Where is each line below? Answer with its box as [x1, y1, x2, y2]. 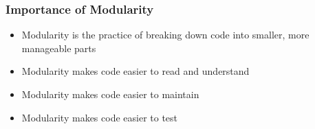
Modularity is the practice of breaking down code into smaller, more [21, 27, 309, 42]
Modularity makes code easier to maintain [21, 87, 199, 101]
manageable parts [21, 40, 96, 55]
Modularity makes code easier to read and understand [21, 64, 250, 78]
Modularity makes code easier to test [21, 110, 178, 124]
